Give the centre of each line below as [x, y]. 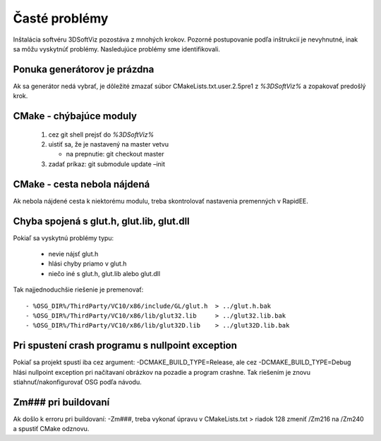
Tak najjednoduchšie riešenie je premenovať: [78, 290]
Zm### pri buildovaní [61, 402]
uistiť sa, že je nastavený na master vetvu [109, 144]
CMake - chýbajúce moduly [75, 116]
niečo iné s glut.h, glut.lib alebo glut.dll [104, 273]
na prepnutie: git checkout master [115, 154]
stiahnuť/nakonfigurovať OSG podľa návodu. [77, 382]
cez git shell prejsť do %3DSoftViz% [101, 135]
